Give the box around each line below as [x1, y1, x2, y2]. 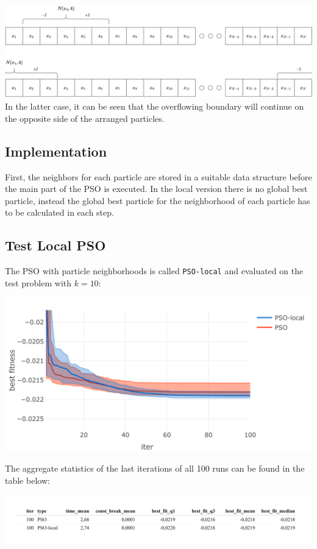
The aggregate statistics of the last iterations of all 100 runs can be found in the [5, 461, 305, 474]
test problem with [5, 276, 72, 289]
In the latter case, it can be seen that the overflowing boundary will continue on [5, 100, 304, 113]
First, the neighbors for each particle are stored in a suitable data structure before [5, 170, 312, 183]
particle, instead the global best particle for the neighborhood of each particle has [5, 194, 310, 207]
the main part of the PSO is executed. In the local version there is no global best [5, 182, 308, 195]
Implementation [5, 141, 107, 160]
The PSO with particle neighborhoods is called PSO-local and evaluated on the [5, 264, 304, 277]
